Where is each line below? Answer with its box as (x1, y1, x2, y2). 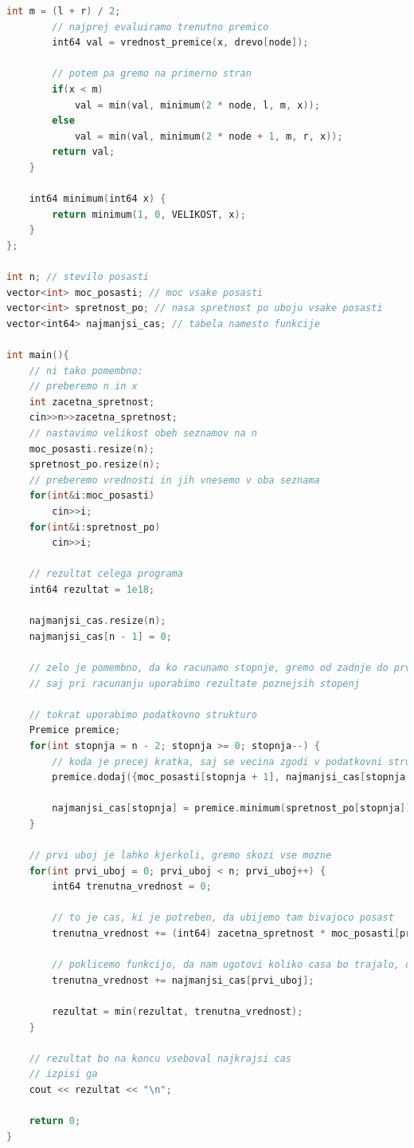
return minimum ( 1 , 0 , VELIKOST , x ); (52, 208, 246, 220)
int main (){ (6, 349, 69, 361)
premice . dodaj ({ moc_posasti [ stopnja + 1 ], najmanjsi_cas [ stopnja (52, 771, 406, 783)
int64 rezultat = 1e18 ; (29, 583, 155, 595)
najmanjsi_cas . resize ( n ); (29, 615, 166, 627)
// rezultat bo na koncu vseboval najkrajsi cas (29, 1052, 291, 1064)
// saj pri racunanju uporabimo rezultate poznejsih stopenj (29, 677, 360, 689)
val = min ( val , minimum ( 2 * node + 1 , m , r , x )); (74, 130, 343, 142)
